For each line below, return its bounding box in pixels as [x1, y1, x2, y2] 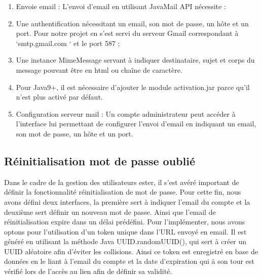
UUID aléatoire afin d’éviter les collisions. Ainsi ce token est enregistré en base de [4, 246, 258, 256]
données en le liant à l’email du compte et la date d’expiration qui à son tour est [4, 256, 254, 266]
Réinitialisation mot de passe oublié [4, 153, 195, 168]
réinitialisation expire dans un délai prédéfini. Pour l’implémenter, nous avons [4, 216, 245, 227]
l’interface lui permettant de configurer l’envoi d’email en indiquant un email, [16, 118, 256, 129]
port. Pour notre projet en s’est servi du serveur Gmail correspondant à [16, 28, 239, 38]
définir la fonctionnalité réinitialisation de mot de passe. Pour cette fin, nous [4, 187, 241, 197]
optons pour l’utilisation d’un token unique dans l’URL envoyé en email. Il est [4, 226, 247, 237]
